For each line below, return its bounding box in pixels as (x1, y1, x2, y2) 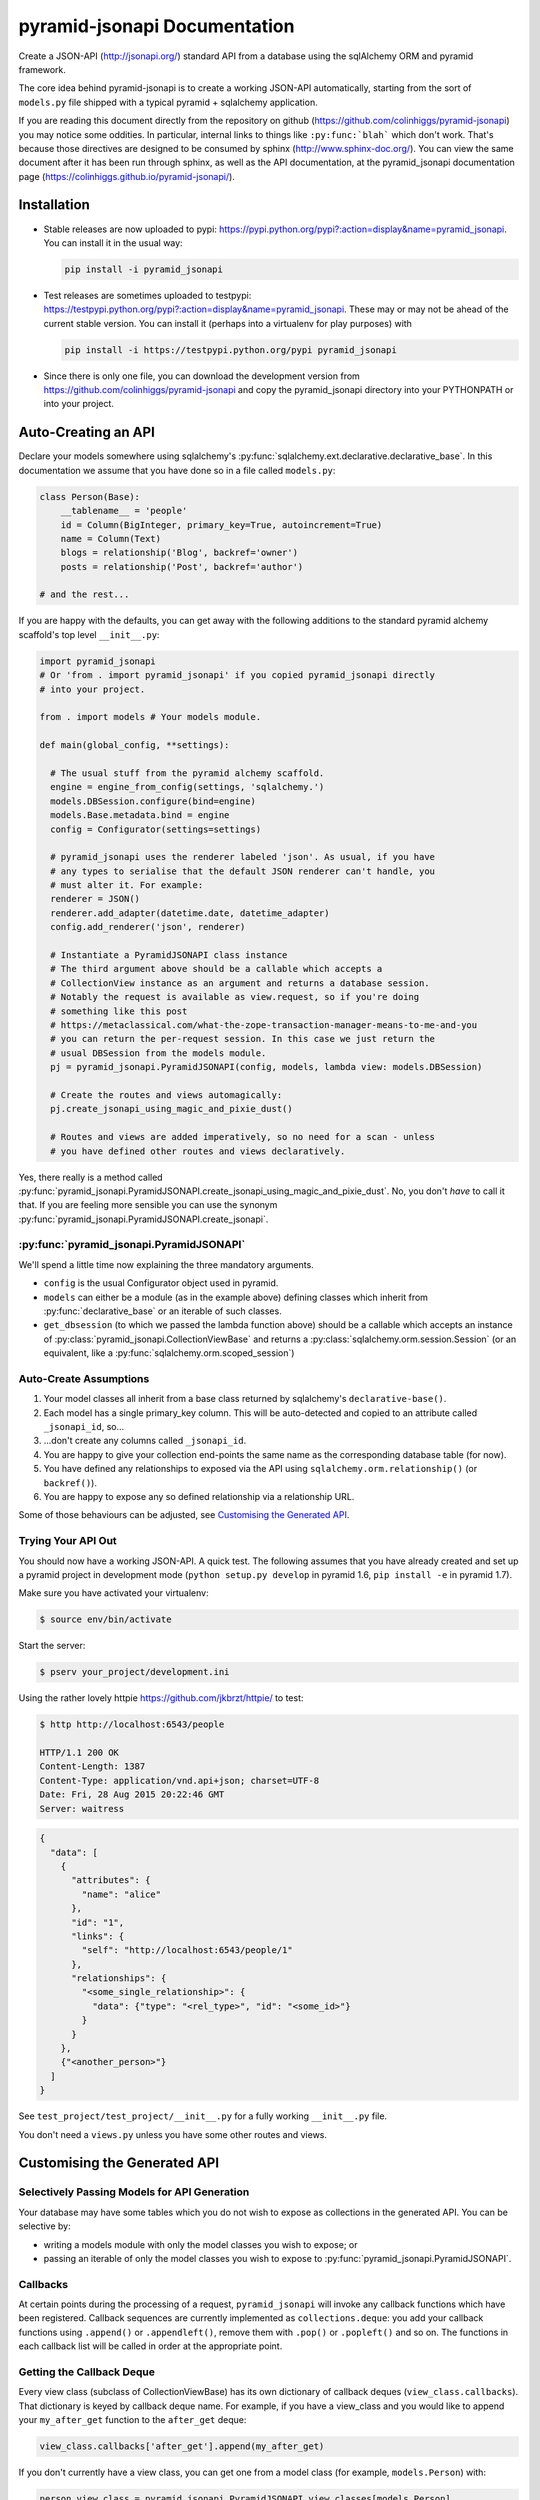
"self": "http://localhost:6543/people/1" (81, 1945, 294, 1956)
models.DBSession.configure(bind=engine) (50, 795, 257, 807)
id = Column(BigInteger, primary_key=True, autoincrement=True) (60, 519, 383, 530)
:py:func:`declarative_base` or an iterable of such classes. (43, 1305, 282, 1317)
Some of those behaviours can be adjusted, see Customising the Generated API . (18, 1509, 350, 1521)
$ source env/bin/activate (39, 1614, 172, 1625)
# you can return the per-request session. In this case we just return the (50, 1033, 435, 1045)
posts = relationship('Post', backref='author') (60, 561, 304, 572)
